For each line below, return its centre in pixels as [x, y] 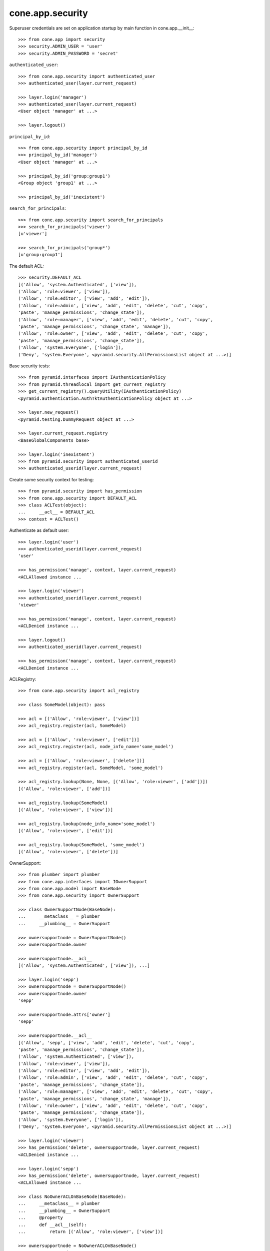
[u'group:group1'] [41, 255]
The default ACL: [27, 266]
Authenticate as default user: [39, 530]
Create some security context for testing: [52, 479]
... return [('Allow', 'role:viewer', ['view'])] [91, 1232]
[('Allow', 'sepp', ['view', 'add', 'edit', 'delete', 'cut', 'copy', [106, 1043]
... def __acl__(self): [52, 1224]
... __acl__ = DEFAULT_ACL [56, 512]
